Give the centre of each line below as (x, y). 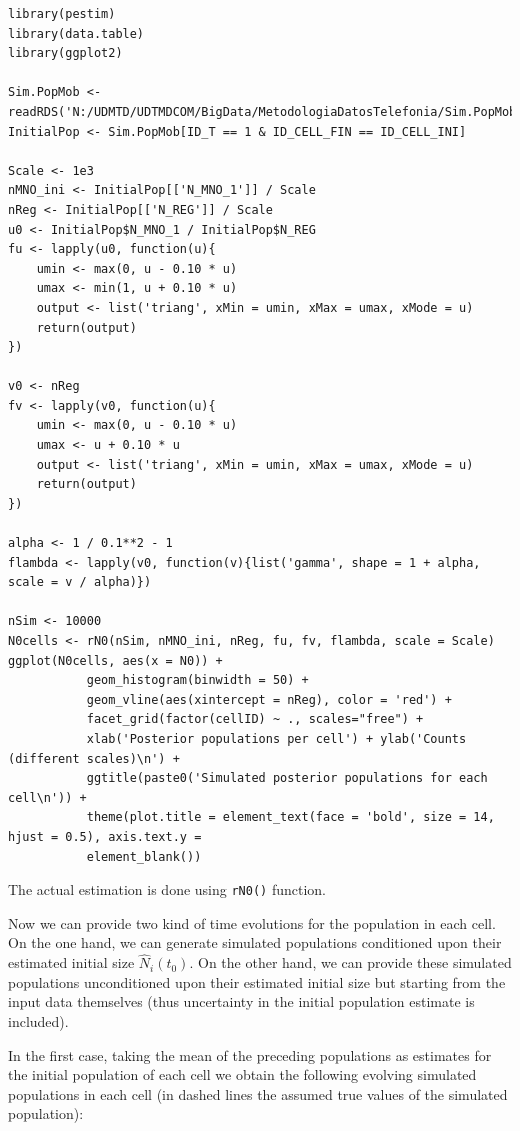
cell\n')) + (47, 797)
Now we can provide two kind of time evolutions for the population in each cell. (252, 922)
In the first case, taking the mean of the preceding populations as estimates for (250, 1054)
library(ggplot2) (65, 53)
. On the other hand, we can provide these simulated (350, 962)
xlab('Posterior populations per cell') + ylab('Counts (276, 738)
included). (38, 1020)
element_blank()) (144, 856)
